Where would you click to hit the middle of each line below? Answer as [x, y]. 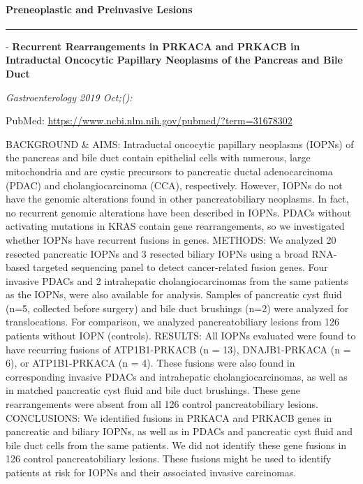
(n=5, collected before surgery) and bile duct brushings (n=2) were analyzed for [177, 308]
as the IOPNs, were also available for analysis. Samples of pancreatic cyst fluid [174, 294]
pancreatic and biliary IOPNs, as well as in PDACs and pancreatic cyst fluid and [179, 431]
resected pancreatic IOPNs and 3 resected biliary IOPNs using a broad [157, 253]
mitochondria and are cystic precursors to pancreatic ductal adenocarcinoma [169, 171]
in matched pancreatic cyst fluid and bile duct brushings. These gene [153, 390]
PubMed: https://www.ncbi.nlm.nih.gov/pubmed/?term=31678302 [149, 120]
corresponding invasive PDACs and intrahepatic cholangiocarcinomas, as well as [177, 376]
